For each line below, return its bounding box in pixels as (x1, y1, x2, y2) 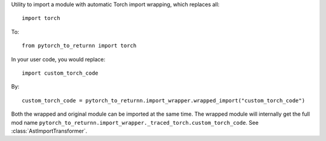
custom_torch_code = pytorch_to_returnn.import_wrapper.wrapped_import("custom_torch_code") (22, 97, 305, 104)
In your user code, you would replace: (11, 55, 106, 63)
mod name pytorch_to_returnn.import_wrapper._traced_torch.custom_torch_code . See (11, 119, 259, 126)
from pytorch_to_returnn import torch (22, 42, 137, 49)
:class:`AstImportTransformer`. (11, 127, 88, 134)
